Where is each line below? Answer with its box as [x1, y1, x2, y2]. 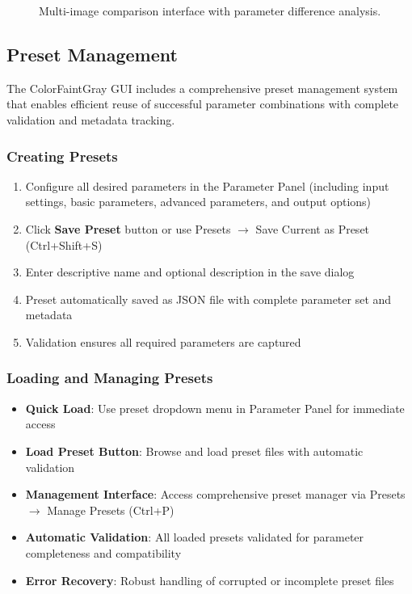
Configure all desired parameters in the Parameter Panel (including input [25, 177, 389, 194]
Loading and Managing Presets [6, 368, 213, 388]
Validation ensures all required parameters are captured [25, 333, 301, 350]
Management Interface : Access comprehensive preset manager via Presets [25, 486, 406, 503]
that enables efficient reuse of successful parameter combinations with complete [6, 95, 399, 112]
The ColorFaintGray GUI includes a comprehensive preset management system [6, 79, 398, 96]
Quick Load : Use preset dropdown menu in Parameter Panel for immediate [25, 399, 405, 416]
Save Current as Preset [255, 220, 370, 237]
